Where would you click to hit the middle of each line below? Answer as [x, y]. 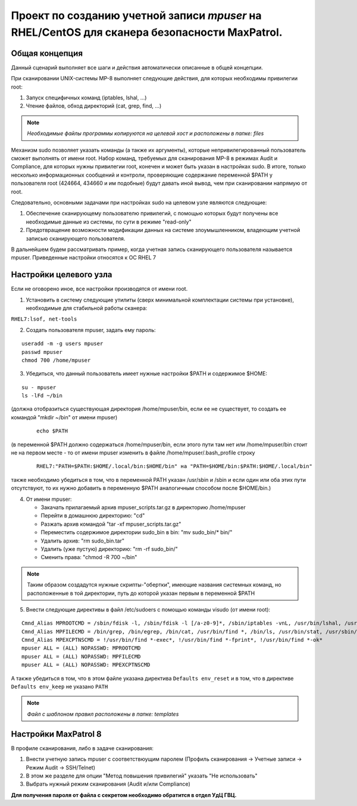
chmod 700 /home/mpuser [56, 360]
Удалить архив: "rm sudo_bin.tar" [83, 541]
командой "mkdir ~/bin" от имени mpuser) [64, 417]
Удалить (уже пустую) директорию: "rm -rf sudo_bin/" [109, 549]
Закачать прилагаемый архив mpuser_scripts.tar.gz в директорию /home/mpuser [143, 507]
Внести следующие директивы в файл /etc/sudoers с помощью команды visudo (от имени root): [148, 609]
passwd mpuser [42, 352]
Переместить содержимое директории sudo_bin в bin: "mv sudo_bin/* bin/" [137, 532]
